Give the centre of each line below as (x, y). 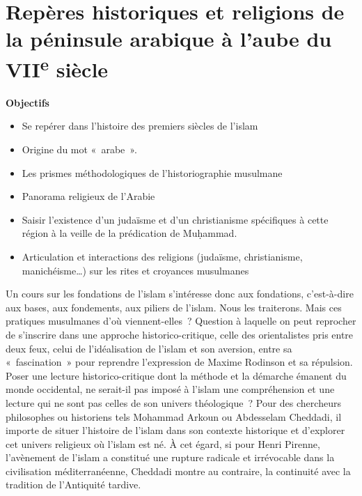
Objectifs (27, 102)
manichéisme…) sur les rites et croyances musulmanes (135, 270)
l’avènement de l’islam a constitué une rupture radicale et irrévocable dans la (170, 457)
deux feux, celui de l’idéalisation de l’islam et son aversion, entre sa (149, 348)
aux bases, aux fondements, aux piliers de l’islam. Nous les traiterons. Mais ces (174, 307)
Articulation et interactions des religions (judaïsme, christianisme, (162, 256)
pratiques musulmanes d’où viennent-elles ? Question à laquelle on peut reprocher (181, 321)
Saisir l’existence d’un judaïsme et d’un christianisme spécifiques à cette (175, 219)
